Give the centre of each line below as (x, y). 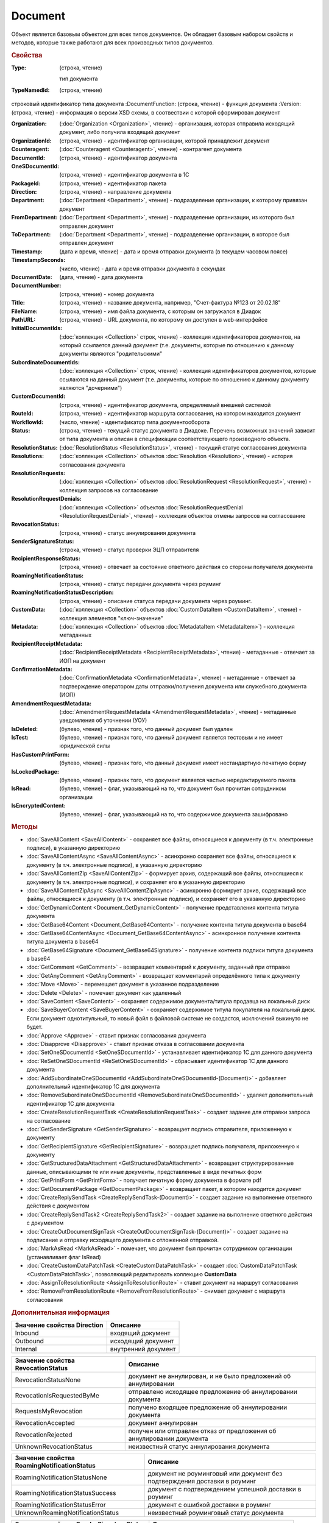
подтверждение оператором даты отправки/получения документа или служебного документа (183, 686)
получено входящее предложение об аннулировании (208, 1407)
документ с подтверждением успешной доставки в (225, 1489)
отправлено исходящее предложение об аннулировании (213, 1391)
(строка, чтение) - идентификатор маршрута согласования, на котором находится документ (180, 414)
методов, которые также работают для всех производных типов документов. (113, 42)
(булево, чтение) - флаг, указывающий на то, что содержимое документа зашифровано (174, 814)
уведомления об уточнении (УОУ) (103, 720)
